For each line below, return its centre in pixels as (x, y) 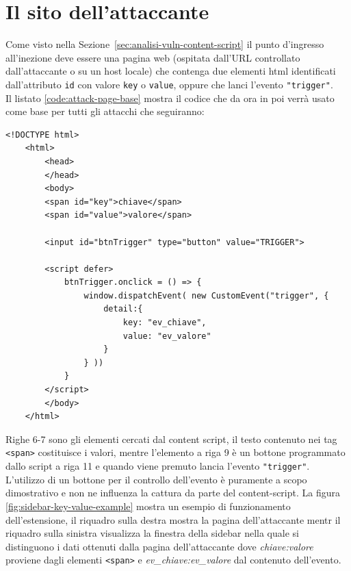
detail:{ (123, 309)
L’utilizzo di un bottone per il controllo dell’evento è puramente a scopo (156, 479)
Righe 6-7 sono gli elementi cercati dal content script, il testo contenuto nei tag (171, 439)
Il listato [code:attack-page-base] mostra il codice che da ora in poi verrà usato (170, 98)
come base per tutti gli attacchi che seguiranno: (105, 111)
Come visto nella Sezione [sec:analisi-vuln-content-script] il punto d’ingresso (165, 44)
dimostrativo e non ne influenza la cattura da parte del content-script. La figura (173, 493)
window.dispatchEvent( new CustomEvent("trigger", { (206, 295)
